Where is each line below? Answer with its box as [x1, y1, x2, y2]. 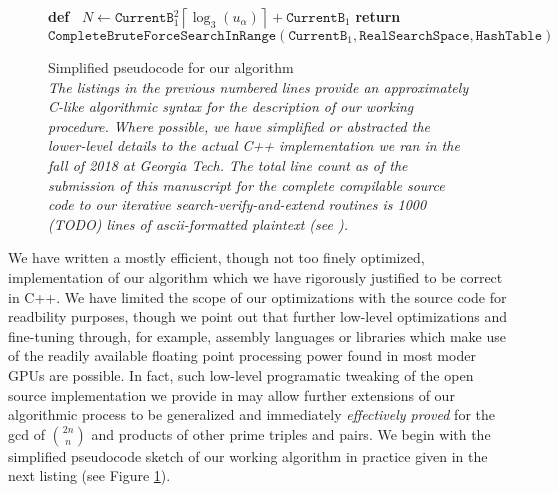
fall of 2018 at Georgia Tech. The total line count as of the [48, 154, 408, 175]
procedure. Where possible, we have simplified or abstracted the [48, 115, 431, 136]
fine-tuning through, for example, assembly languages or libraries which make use [8, 325, 506, 346]
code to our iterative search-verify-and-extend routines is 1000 [48, 194, 427, 215]
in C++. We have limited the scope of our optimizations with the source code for [8, 286, 507, 307]
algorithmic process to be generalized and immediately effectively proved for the [8, 404, 495, 425]
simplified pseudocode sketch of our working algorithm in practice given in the [8, 445, 488, 466]
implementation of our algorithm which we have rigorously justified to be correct [8, 266, 503, 287]
